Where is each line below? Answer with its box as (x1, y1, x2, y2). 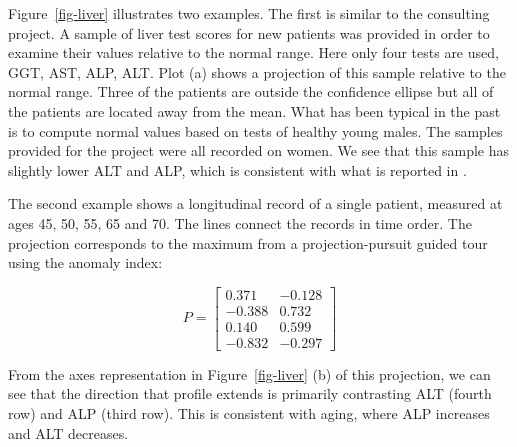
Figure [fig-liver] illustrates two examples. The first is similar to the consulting (8, 3, 490, 23)
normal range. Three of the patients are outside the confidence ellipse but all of (8, 81, 494, 102)
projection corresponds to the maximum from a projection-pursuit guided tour (8, 232, 488, 253)
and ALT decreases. (8, 422, 129, 443)
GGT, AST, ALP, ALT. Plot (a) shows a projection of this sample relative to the (8, 61, 506, 82)
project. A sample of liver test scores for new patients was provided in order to (8, 22, 490, 43)
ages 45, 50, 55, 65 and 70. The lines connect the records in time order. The (8, 212, 472, 233)
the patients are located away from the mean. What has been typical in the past (8, 100, 501, 121)
